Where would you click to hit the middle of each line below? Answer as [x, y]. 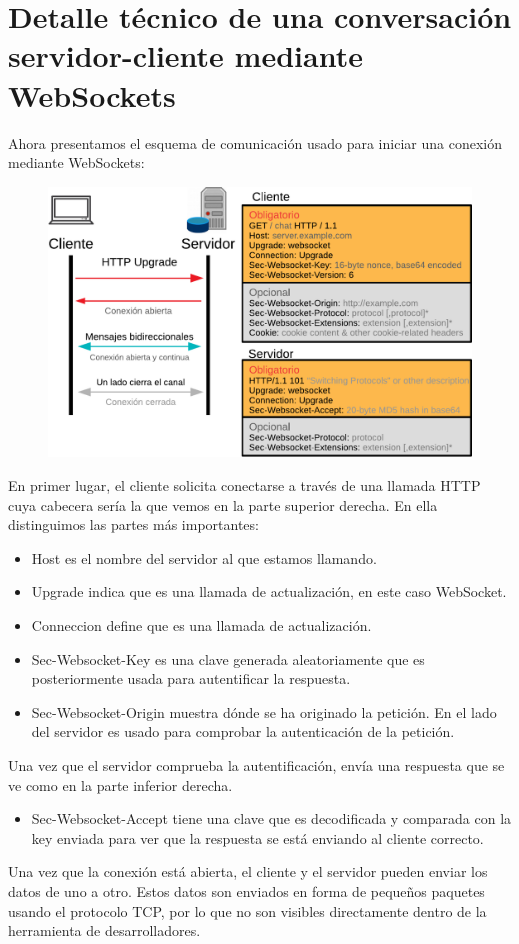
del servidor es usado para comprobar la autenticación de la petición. [243, 731]
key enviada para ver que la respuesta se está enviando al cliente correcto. [257, 837]
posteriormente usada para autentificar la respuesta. [191, 678]
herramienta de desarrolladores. [104, 930]
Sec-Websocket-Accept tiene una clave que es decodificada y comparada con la [271, 818]
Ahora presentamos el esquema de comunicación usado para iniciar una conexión [255, 142]
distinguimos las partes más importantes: [133, 524]
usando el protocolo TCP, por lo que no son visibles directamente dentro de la [247, 910]
